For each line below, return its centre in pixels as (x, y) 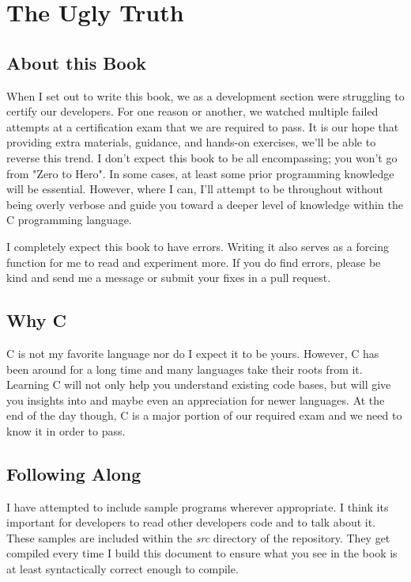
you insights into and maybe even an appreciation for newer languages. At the (196, 399)
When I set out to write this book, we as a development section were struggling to (205, 95)
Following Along (74, 473)
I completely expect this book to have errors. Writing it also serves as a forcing (198, 246)
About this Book (77, 62)
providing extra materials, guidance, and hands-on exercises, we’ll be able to (191, 142)
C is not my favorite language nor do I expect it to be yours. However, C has (193, 353)
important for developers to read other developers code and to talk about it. (191, 522)
